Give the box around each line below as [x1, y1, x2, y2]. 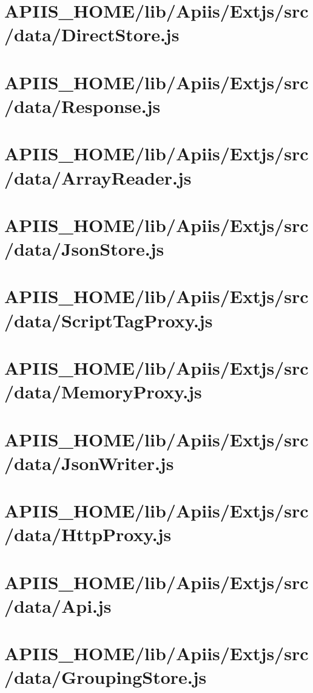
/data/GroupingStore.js [4, 664, 207, 689]
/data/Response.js [4, 93, 161, 118]
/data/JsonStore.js [4, 236, 164, 261]
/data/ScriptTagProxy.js [4, 307, 213, 332]
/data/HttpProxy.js [4, 522, 172, 547]
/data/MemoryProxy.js [4, 379, 202, 404]
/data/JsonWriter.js [4, 450, 174, 475]
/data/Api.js [4, 593, 112, 618]
